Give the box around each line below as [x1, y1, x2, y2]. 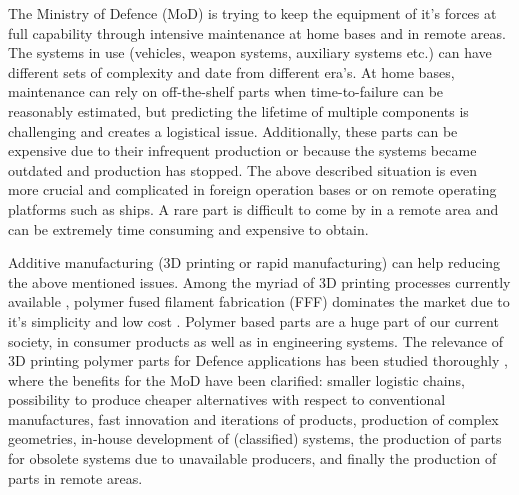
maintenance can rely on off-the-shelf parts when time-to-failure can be [8, 81, 444, 102]
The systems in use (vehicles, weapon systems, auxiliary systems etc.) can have [8, 42, 492, 63]
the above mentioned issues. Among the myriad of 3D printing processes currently [8, 271, 511, 292]
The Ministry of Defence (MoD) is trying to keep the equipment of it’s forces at [8, 3, 497, 23]
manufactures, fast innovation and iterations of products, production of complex [8, 408, 499, 429]
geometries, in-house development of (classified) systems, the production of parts [8, 428, 502, 449]
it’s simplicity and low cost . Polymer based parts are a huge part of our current [8, 310, 499, 331]
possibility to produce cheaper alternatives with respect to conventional [8, 389, 446, 410]
